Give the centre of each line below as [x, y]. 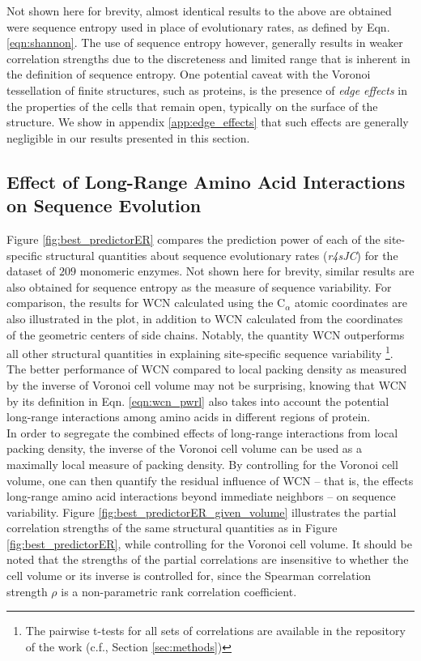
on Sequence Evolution [104, 205]
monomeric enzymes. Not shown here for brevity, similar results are [247, 271]
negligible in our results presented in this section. [128, 137]
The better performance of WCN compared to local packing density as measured [207, 369]
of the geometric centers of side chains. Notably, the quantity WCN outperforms [206, 334]
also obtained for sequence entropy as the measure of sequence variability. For [199, 286]
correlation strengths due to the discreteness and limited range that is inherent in [208, 58]
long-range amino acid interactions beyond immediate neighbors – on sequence [201, 496]
